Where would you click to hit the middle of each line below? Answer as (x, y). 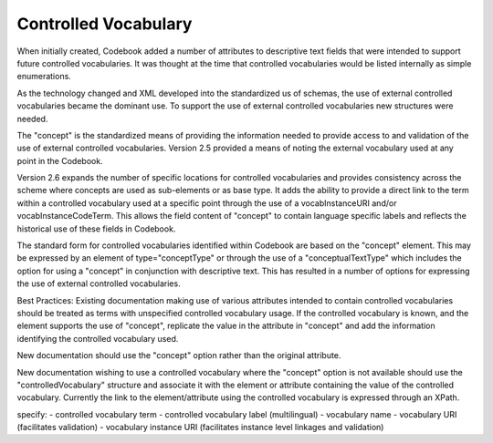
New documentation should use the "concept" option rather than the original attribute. (179, 355)
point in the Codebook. (60, 160)
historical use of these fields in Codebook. (96, 229)
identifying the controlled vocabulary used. (98, 338)
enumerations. (44, 77)
